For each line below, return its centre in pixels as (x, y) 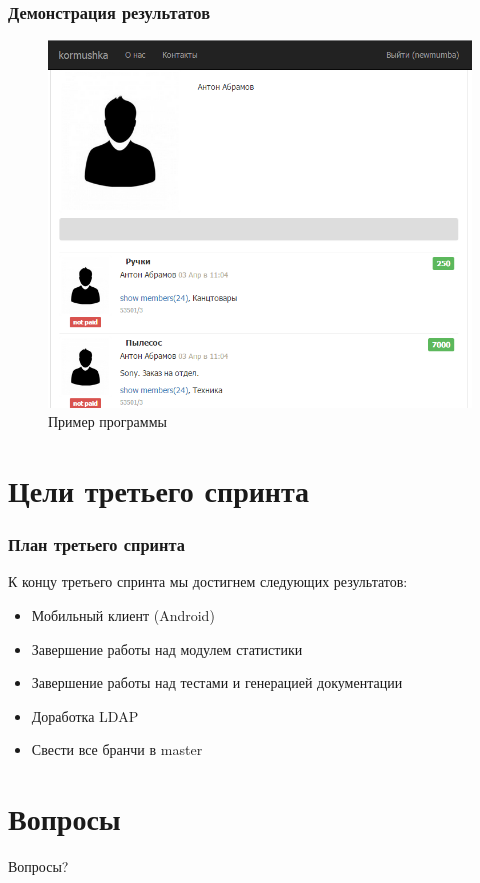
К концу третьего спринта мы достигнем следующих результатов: (208, 581)
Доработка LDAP (85, 715)
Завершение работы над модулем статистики (167, 648)
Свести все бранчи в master (117, 749)
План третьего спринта (96, 544)
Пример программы (107, 421)
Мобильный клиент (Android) (123, 615)
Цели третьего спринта (159, 490)
